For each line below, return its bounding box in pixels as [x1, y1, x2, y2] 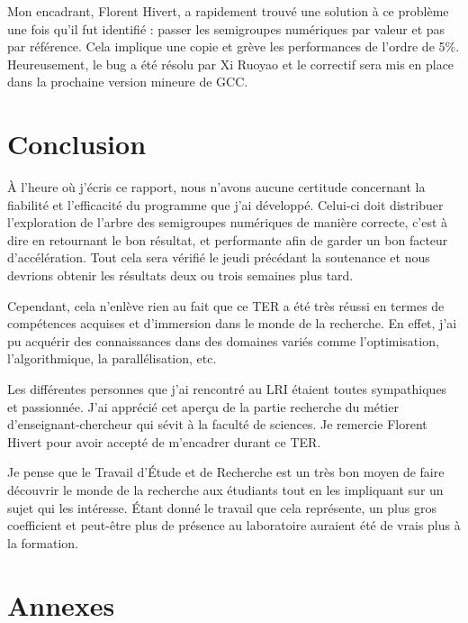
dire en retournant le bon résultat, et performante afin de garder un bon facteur [7, 230, 448, 249]
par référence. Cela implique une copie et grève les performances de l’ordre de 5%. [7, 37, 460, 56]
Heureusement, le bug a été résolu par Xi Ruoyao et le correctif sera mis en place [7, 54, 454, 73]
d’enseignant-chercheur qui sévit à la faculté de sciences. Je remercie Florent [7, 415, 427, 434]
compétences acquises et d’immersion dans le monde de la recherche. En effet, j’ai [7, 314, 457, 333]
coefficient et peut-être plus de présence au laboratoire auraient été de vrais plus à [7, 516, 461, 535]
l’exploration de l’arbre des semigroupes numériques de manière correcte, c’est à [7, 213, 448, 232]
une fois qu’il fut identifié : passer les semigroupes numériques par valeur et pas [7, 19, 445, 38]
